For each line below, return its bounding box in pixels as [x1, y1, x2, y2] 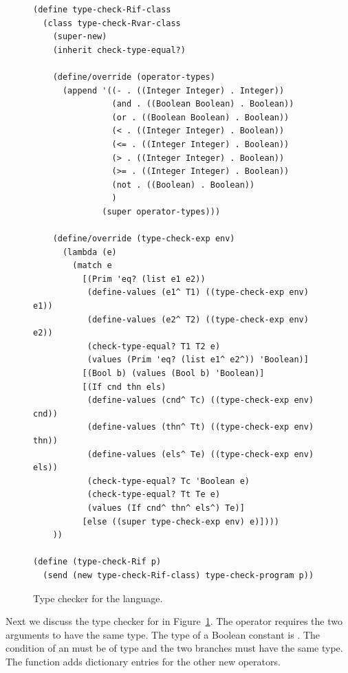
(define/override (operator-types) [52, 71, 215, 82]
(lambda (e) [62, 247, 117, 257]
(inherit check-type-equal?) [52, 45, 186, 55]
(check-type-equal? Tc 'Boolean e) [87, 476, 250, 486]
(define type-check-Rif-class [33, 5, 171, 14]
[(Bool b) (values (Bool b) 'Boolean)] [82, 368, 265, 379]
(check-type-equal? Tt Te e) [87, 489, 221, 500]
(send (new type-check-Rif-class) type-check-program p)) [43, 570, 314, 580]
